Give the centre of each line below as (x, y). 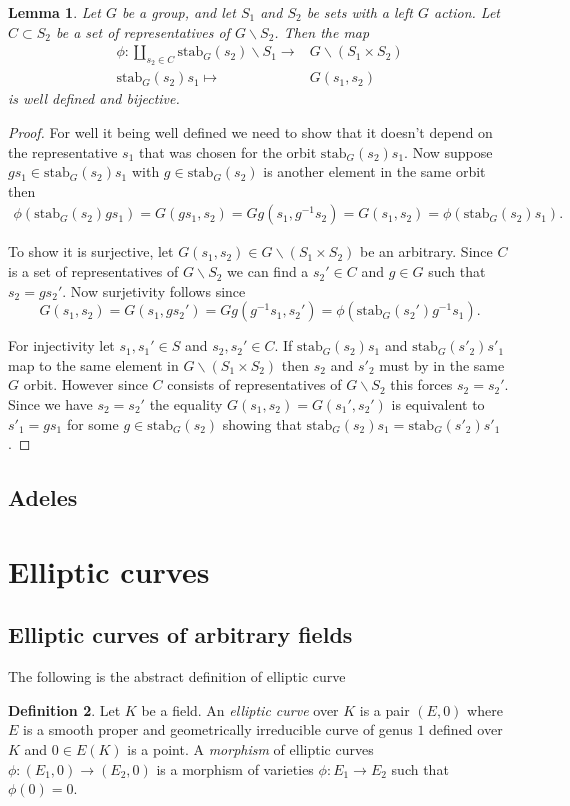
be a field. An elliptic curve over (240, 709)
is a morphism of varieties (235, 768)
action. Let (467, 12)
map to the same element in (93, 364)
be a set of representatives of (142, 31)
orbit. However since (85, 384)
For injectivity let (61, 345)
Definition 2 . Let (64, 709)
